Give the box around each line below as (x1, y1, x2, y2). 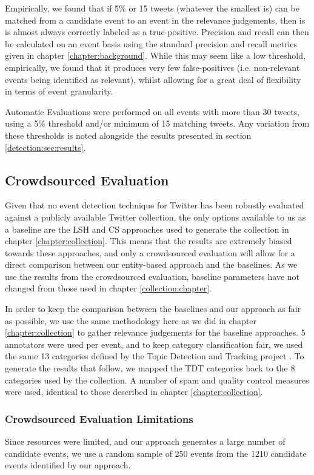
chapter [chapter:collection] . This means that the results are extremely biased (5, 234, 292, 247)
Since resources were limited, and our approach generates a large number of (5, 435, 286, 448)
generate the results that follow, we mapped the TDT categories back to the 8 (5, 362, 295, 374)
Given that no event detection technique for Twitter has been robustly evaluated (5, 199, 304, 211)
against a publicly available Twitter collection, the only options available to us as (5, 210, 306, 223)
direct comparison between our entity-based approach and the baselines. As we (5, 258, 298, 271)
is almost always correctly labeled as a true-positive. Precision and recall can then (5, 25, 309, 38)
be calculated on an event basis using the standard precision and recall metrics (5, 37, 298, 50)
